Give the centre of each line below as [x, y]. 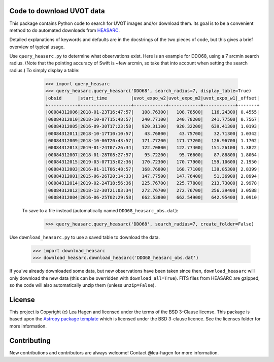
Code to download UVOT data [57, 11]
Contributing [30, 340]
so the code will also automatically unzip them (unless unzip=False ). [83, 285]
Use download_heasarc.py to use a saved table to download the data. [84, 237]
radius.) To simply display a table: [44, 70]
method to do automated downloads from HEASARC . [65, 30]
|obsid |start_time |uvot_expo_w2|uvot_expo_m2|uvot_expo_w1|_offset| [152, 98]
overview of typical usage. [37, 47]
